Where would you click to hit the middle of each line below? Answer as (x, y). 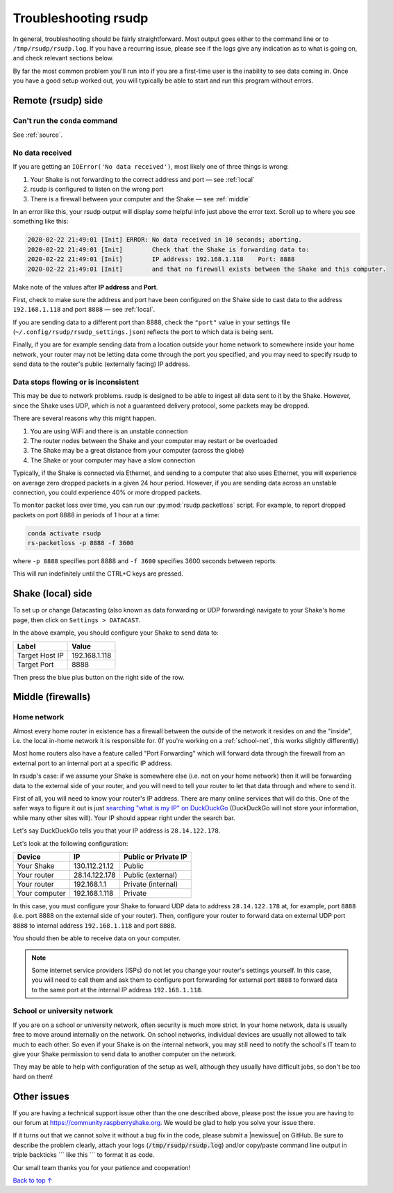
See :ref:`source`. (38, 135)
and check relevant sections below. (63, 58)
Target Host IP (40, 655)
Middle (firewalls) (52, 697)
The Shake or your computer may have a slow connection (113, 460)
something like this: (41, 222)
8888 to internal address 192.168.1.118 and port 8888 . (94, 925)
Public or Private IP (155, 856)
